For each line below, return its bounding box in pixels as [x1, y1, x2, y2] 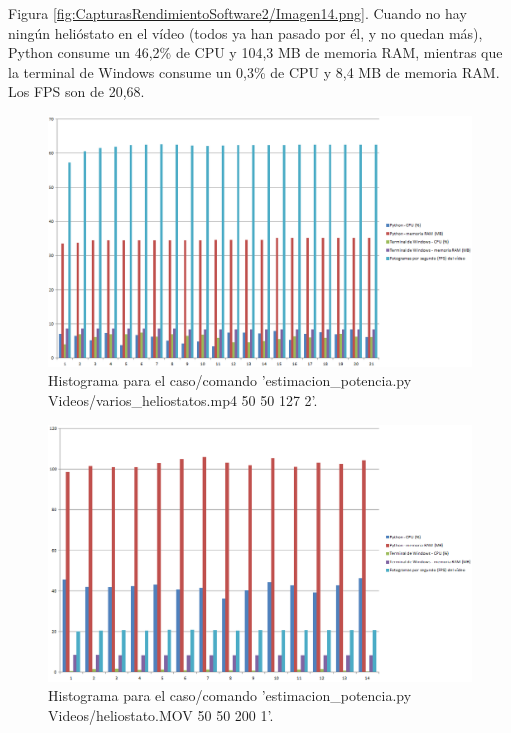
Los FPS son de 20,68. [8, 81, 145, 102]
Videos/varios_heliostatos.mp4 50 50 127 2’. [48, 390, 318, 411]
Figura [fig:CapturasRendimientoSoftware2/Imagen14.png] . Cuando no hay [8, 3, 467, 23]
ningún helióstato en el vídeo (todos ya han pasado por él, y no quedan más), [8, 22, 483, 43]
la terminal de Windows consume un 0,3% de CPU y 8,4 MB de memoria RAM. [8, 61, 500, 82]
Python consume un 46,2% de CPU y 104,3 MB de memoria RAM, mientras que [8, 42, 503, 63]
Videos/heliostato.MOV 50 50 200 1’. [48, 704, 274, 725]
